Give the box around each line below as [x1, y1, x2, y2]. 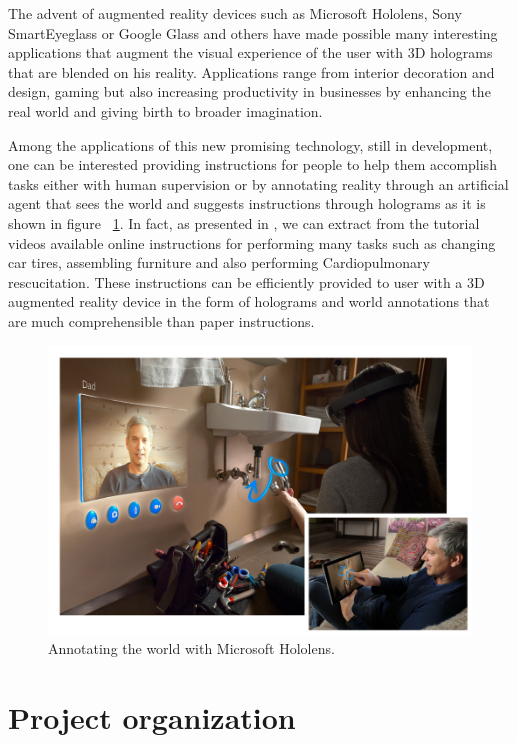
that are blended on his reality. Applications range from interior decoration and [8, 61, 495, 82]
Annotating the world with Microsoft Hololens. [48, 638, 335, 659]
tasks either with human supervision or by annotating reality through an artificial [8, 173, 509, 194]
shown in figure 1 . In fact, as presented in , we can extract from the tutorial [8, 212, 480, 233]
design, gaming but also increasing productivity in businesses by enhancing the [8, 81, 491, 102]
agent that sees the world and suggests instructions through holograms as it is [8, 193, 486, 214]
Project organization [8, 697, 296, 738]
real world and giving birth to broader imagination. [8, 100, 323, 121]
